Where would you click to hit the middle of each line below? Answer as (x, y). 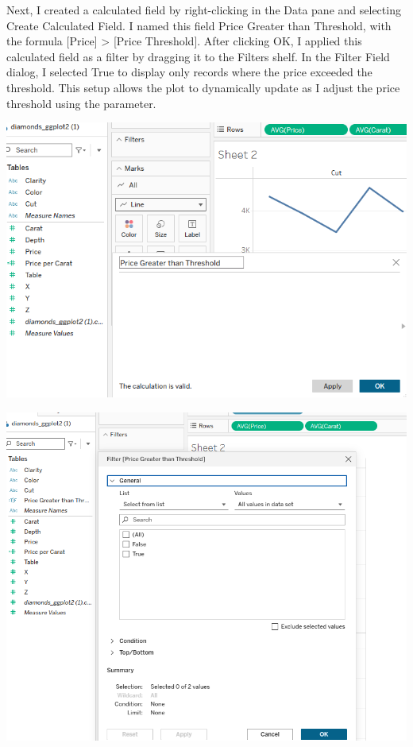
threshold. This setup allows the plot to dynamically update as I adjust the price (203, 87)
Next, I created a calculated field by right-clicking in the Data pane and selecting (204, 10)
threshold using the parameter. (81, 103)
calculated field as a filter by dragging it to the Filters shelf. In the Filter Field (198, 56)
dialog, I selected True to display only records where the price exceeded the (189, 72)
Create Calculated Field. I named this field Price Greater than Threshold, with (199, 25)
